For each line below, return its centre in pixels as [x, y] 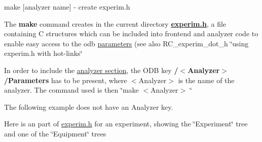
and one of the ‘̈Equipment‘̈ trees [55, 133]
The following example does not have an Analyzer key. [89, 106]
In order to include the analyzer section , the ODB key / [91, 70]
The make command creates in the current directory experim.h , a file [115, 23]
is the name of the [206, 80]
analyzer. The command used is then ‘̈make [71, 90]
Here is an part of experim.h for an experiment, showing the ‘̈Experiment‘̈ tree [126, 124]
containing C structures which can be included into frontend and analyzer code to [131, 33]
